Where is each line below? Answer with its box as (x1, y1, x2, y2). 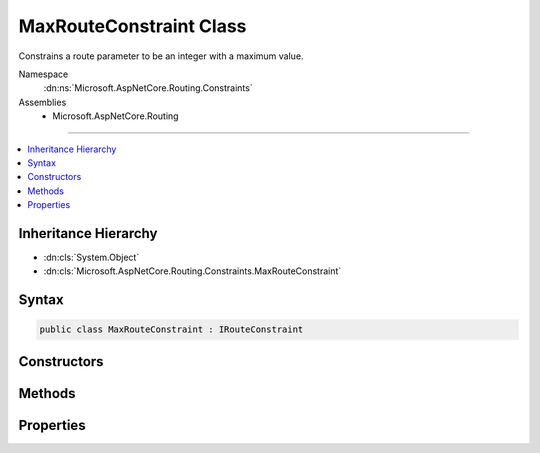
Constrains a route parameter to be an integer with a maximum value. (18, 50, 304, 62)
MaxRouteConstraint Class (18, 15, 247, 37)
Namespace (18, 68, 69, 80)
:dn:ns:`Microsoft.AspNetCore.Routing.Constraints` (43, 82, 254, 94)
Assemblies (18, 96, 67, 108)
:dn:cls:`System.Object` (43, 251, 140, 263)
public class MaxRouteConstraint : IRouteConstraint (39, 324, 304, 335)
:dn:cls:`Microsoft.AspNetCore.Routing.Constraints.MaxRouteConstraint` (43, 265, 342, 277)
